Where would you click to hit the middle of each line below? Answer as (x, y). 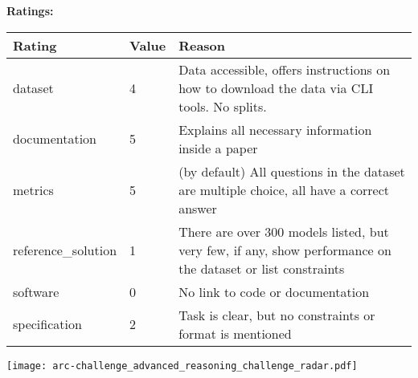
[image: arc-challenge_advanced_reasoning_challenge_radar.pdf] (182, 366)
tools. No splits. (223, 106)
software (36, 291)
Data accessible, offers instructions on (285, 69)
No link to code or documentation (274, 291)
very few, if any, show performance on (285, 250)
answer (198, 208)
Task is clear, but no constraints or (277, 315)
